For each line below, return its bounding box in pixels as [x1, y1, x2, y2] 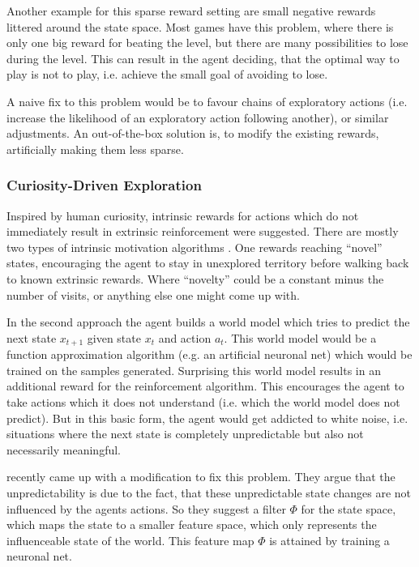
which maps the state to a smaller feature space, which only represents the [6, 516, 377, 533]
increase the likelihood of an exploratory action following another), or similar [6, 109, 389, 126]
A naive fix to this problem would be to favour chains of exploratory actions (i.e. [6, 92, 408, 109]
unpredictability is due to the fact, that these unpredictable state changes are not [6, 484, 411, 501]
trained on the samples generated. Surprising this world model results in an [6, 361, 381, 378]
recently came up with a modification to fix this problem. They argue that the [6, 468, 395, 485]
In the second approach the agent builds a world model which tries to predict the [6, 313, 410, 330]
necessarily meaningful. [6, 441, 121, 458]
